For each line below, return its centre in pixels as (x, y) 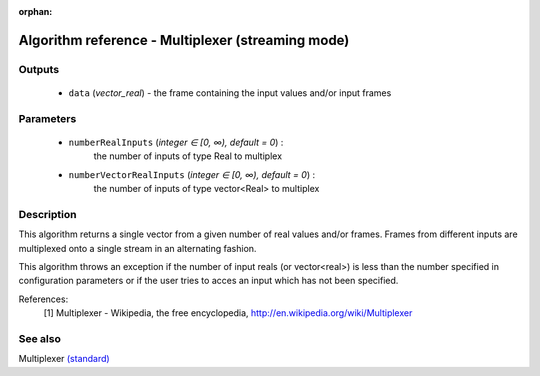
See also (40, 338)
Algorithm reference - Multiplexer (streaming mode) (184, 40)
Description (47, 214)
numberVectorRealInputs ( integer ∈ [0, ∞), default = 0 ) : (191, 174)
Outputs (39, 69)
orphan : (35, 11)
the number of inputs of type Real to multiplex (188, 156)
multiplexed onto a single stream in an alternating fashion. (137, 248)
